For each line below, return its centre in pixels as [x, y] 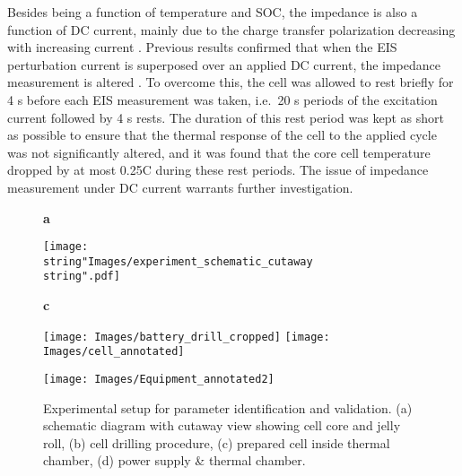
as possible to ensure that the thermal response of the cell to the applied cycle [222, 135]
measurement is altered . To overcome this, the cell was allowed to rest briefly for [231, 82]
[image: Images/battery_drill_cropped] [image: [187, 337]
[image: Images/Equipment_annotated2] [159, 379]
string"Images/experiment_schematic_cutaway [178, 261]
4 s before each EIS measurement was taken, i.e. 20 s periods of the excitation [222, 99]
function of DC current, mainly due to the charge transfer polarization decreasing [231, 29]
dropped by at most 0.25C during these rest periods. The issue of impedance [218, 170]
